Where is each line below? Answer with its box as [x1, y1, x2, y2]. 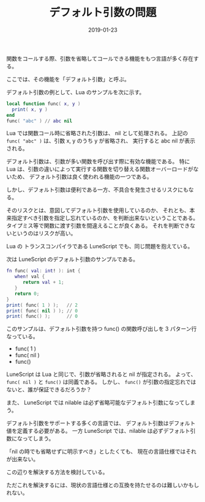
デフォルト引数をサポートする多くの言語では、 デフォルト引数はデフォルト [6, 419, 196, 427]
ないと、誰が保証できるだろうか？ [6, 386, 92, 393]
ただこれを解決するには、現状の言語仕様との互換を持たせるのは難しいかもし [6, 481, 199, 489]
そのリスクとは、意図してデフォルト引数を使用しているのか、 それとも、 [6, 207, 190, 214]
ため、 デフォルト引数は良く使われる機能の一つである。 [11, 173, 153, 180]
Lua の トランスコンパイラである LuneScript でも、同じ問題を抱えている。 [6, 243, 193, 250]
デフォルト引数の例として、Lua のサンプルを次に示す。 [6, 88, 145, 95]
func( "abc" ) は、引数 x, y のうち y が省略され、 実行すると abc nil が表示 [6, 137, 196, 144]
